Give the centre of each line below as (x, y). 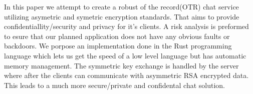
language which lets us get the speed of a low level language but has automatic (125, 55)
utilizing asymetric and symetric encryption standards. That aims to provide (122, 16)
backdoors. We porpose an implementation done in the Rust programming (118, 46)
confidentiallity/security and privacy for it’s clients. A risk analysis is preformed (126, 26)
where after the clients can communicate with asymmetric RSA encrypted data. (126, 75)
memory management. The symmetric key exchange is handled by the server (121, 65)
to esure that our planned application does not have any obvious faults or (117, 36)
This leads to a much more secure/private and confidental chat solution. (115, 85)
